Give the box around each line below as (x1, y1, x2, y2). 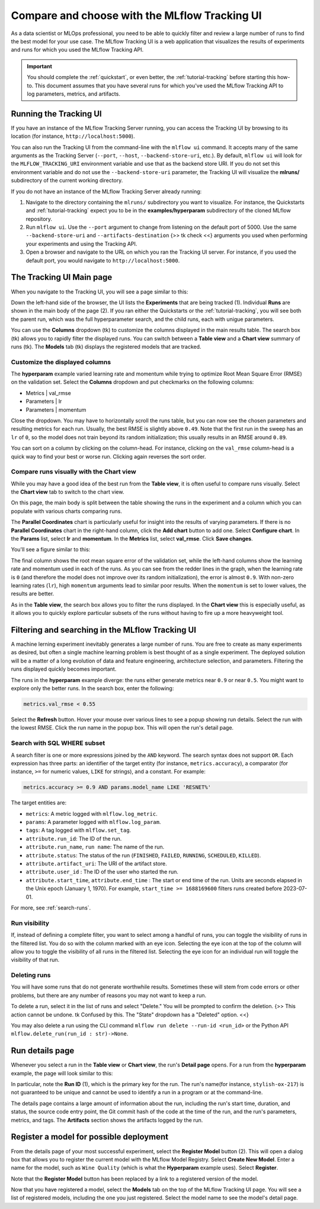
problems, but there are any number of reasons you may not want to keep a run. (11, 992, 207, 999)
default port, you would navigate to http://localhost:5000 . (25, 257, 180, 264)
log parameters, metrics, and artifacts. (27, 90, 121, 97)
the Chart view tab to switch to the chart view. (11, 488, 124, 495)
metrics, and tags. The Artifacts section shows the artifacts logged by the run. (11, 1116, 203, 1123)
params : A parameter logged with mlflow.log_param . (25, 819, 161, 826)
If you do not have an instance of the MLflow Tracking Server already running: (11, 188, 202, 195)
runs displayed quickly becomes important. (11, 665, 117, 673)
